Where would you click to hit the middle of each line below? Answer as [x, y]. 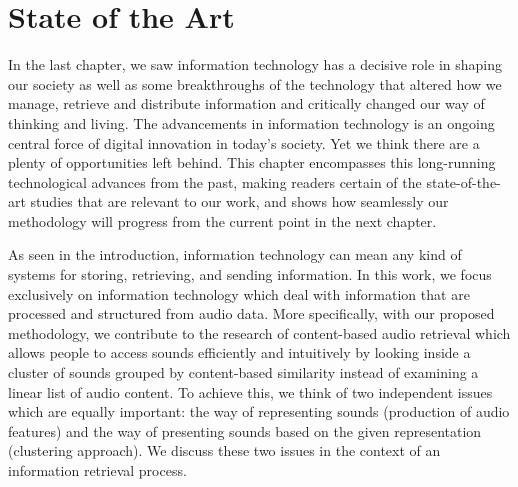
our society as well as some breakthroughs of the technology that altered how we [255, 83]
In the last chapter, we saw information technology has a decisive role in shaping [255, 64]
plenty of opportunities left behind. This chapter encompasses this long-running [252, 162]
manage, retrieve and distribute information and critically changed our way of [246, 103]
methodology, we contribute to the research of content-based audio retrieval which [259, 332]
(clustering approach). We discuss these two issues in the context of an [224, 450]
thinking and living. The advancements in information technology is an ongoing [251, 122]
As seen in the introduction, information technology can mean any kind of [235, 254]
